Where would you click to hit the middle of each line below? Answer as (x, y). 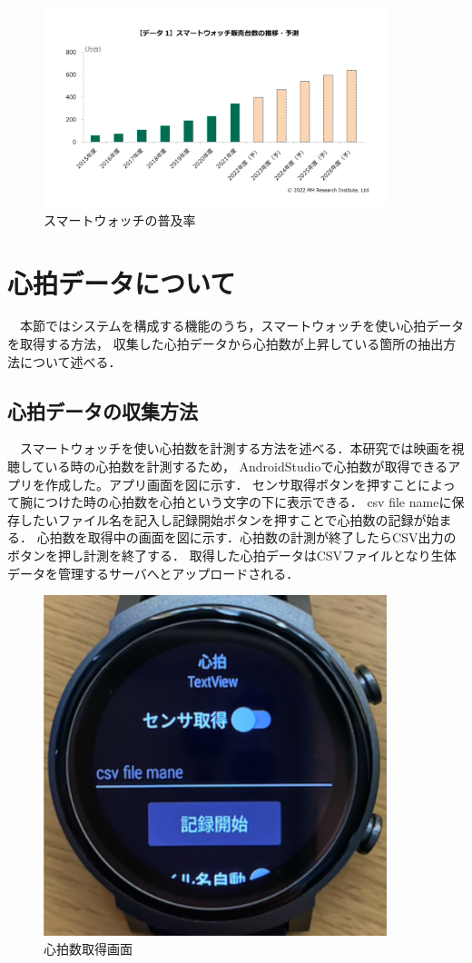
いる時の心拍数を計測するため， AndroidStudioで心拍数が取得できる (246, 467)
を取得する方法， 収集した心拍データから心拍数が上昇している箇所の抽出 (226, 344)
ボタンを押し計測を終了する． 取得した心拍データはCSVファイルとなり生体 (232, 555)
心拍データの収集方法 (103, 410)
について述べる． (70, 361)
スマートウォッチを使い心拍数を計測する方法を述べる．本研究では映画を (236, 448)
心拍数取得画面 (88, 948)
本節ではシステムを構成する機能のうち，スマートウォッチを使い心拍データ (242, 326)
